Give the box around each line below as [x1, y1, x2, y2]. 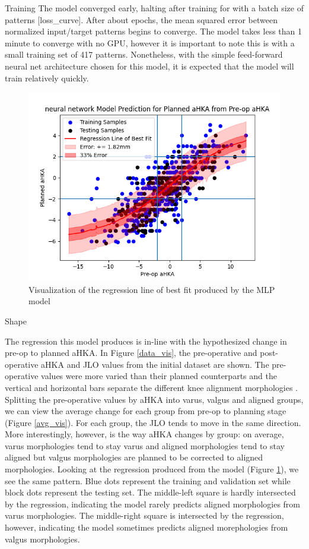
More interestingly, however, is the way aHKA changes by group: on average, [5, 428, 284, 440]
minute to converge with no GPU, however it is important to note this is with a [5, 36, 295, 49]
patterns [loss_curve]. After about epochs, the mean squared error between [5, 13, 278, 26]
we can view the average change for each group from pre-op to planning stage [5, 405, 286, 417]
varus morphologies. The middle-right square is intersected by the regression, [5, 509, 284, 522]
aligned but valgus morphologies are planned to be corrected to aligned [5, 451, 263, 463]
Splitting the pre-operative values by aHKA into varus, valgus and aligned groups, [5, 393, 304, 405]
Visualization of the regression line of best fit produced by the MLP [28, 283, 275, 295]
